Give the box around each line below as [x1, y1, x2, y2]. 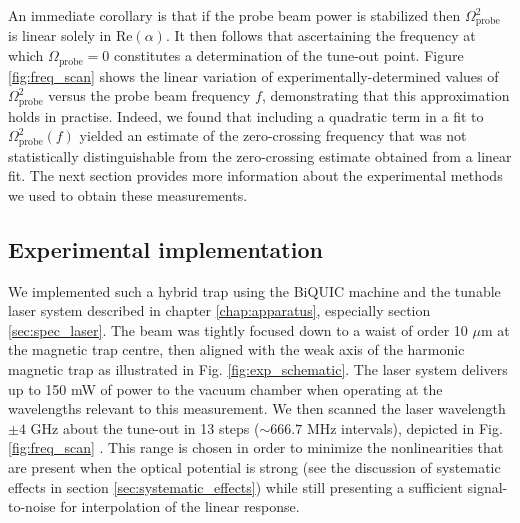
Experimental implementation [8, 233, 323, 264]
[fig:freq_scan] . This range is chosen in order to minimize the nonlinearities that [8, 437, 504, 458]
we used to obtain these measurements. [8, 184, 248, 205]
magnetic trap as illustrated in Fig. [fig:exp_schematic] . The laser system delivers [8, 358, 508, 379]
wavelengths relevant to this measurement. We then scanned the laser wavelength [8, 398, 506, 419]
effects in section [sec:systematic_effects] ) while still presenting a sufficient [8, 476, 463, 497]
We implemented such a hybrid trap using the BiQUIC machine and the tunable [8, 280, 501, 301]
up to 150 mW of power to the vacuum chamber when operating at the [8, 378, 443, 399]
